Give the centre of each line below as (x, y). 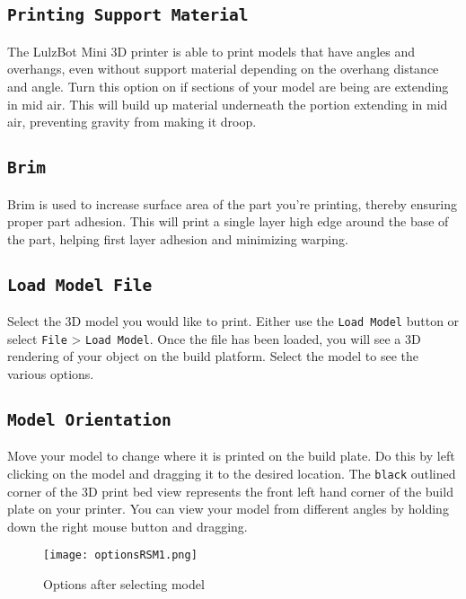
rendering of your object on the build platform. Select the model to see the (213, 356)
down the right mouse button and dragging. (127, 526)
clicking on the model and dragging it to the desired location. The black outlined (232, 473)
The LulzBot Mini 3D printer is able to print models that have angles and (211, 51)
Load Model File (80, 285)
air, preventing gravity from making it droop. (132, 122)
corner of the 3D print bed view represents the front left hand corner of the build (230, 491)
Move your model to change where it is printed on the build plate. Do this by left (231, 456)
